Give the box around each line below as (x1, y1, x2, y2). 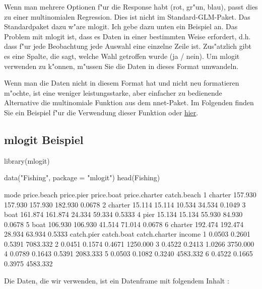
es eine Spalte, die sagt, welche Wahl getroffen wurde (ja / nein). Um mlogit (4, 50, 240, 61)
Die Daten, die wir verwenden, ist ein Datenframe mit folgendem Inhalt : (4, 275, 229, 285)
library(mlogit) (4, 155, 50, 166)
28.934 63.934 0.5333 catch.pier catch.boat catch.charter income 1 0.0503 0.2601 (4, 229, 250, 239)
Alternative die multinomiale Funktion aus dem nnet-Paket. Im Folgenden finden (4, 97, 254, 108)
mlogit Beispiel (4, 131, 84, 147)
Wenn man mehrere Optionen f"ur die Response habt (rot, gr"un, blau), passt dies (4, 2, 258, 12)
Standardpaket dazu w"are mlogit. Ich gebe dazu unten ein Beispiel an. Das (4, 21, 238, 32)
